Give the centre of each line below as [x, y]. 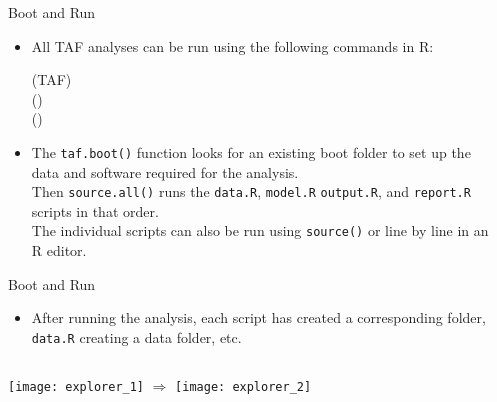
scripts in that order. [95, 210]
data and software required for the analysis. [165, 171]
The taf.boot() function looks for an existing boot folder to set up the [251, 151]
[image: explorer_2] [243, 386]
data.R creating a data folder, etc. [136, 336]
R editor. [59, 250]
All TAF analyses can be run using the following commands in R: [232, 45]
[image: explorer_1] [76, 386]
